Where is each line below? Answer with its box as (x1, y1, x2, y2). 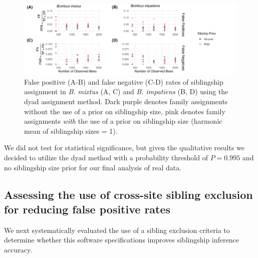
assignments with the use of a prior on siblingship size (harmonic (24, 116, 222, 126)
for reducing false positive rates (4, 201, 171, 216)
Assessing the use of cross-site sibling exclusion (4, 186, 253, 202)
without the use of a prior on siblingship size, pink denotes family (24, 106, 225, 116)
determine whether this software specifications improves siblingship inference (4, 234, 239, 245)
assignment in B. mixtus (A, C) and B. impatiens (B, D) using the (24, 86, 228, 97)
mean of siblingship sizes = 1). (24, 125, 118, 136)
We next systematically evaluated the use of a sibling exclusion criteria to (4, 224, 230, 235)
